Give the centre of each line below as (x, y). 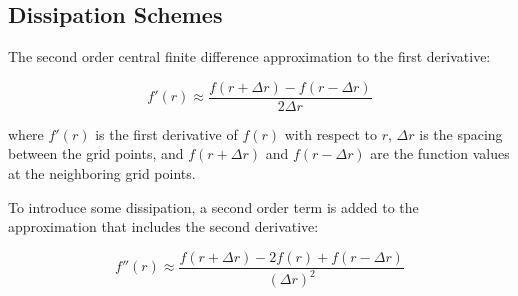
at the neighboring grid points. (102, 173)
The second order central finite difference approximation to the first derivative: (249, 56)
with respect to (331, 133)
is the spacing (461, 133)
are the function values (440, 153)
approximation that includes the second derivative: (163, 226)
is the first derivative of (166, 133)
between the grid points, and (96, 153)
